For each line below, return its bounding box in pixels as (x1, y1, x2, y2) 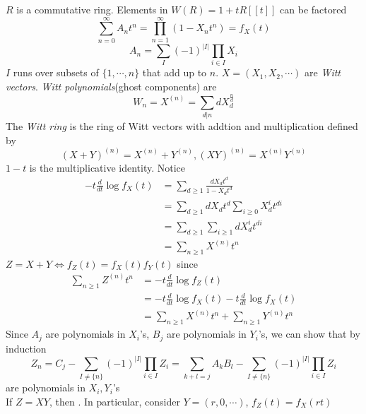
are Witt (305, 65, 341, 80)
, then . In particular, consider (49, 394, 180, 408)
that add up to (142, 65, 207, 80)
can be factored (280, 2, 347, 16)
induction (6, 341, 47, 355)
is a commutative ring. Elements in (16, 2, 168, 16)
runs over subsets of (13, 65, 99, 80)
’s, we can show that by (258, 326, 360, 341)
